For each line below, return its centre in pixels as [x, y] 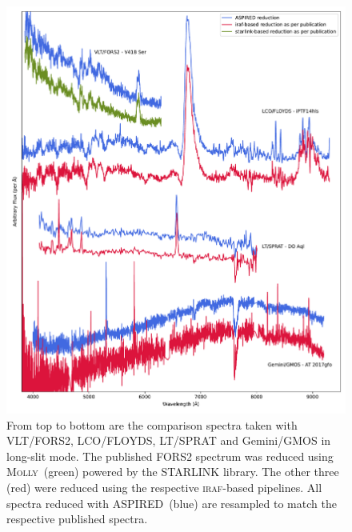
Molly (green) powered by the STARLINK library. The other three [173, 472]
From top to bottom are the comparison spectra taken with [152, 424]
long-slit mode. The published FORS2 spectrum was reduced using [170, 456]
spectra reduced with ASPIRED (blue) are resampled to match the [172, 503]
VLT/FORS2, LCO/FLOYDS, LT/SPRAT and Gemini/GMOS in [169, 440]
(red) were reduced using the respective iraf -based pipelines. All [164, 487]
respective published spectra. [77, 519]
